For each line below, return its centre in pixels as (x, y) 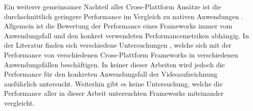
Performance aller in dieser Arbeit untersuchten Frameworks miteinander (114, 93)
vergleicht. (19, 102)
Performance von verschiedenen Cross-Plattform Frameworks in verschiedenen (121, 54)
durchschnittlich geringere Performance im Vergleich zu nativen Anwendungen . (124, 16)
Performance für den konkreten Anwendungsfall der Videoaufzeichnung (111, 74)
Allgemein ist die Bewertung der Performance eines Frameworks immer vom (118, 26)
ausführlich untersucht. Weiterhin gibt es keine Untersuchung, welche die (113, 83)
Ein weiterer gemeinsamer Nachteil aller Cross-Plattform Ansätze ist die (112, 6)
